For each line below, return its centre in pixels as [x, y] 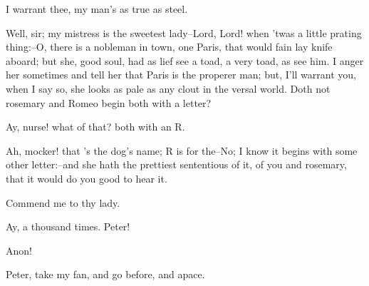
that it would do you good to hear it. [87, 178]
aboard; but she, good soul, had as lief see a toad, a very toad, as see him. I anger [185, 60]
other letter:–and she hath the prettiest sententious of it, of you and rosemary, [176, 164]
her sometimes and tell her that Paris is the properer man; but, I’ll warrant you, [181, 75]
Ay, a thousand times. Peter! [68, 226]
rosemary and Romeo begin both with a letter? [109, 102]
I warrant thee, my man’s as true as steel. [97, 9]
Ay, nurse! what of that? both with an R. [95, 127]
